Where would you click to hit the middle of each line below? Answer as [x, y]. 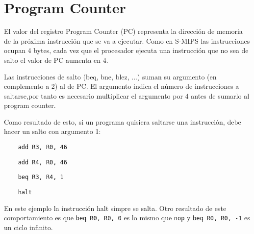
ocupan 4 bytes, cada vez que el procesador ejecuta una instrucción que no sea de [126, 50]
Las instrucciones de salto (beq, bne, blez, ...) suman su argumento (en [110, 76]
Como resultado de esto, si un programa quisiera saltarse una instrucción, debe [123, 121]
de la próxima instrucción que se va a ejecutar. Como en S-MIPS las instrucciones [127, 40]
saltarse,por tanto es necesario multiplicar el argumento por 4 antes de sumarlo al [127, 95]
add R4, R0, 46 [42, 162]
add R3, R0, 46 [42, 147]
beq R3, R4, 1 [41, 177]
